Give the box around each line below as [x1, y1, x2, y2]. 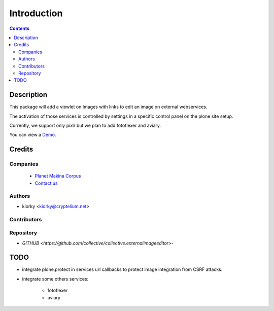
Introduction [9, 8, 63, 19]
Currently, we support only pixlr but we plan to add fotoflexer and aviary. [9, 122, 161, 128]
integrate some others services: [22, 275, 89, 282]
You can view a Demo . [9, 132, 56, 138]
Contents [9, 25, 30, 31]
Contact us [35, 180, 58, 186]
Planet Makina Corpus [35, 173, 81, 179]
